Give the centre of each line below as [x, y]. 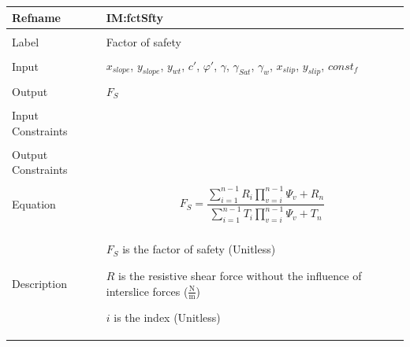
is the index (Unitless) [167, 317]
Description [39, 283]
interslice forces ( [147, 291]
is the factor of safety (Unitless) [199, 249]
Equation [34, 203]
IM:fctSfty [135, 17]
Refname [36, 17]
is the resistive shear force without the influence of [240, 276]
